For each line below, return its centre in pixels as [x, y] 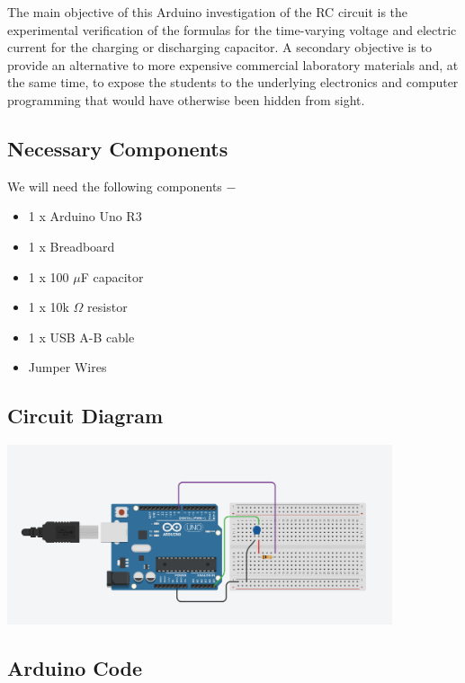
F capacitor [112, 276]
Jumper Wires [67, 367]
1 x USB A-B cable [81, 337]
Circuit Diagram [85, 416]
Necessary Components [118, 148]
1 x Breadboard [72, 246]
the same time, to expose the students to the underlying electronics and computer [233, 82]
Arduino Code [75, 667]
